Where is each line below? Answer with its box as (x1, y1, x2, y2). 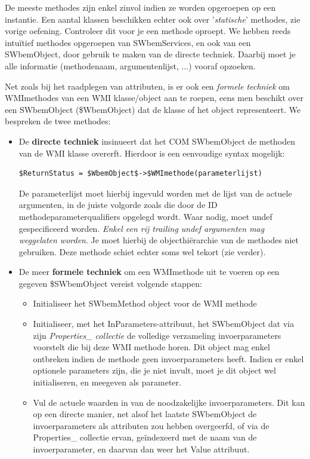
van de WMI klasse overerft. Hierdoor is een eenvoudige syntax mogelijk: (18, 146, 285, 159)
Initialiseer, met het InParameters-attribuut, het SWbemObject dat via (33, 317, 294, 330)
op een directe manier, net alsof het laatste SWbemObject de (33, 408, 257, 420)
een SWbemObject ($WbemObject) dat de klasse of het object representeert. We (5, 103, 301, 115)
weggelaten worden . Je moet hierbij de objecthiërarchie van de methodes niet (18, 234, 299, 246)
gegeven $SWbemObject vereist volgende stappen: (18, 277, 202, 289)
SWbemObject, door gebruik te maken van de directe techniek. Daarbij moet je (5, 48, 296, 60)
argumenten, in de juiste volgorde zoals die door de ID (18, 198, 218, 211)
